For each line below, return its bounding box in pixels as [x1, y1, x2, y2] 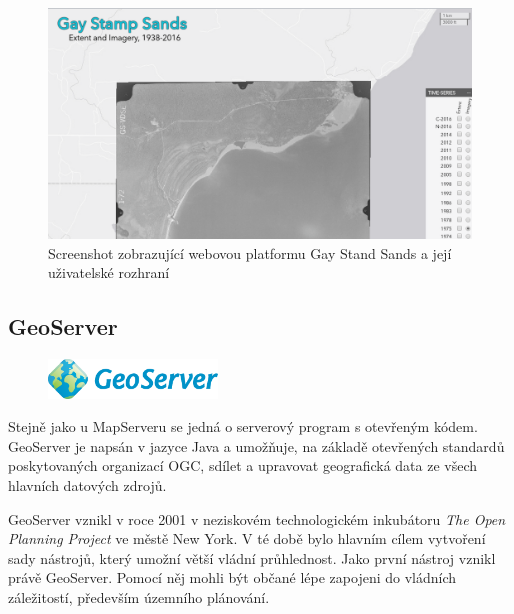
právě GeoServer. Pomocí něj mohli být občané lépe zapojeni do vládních [8, 567, 457, 588]
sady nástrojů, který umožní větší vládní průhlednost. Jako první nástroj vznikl [8, 547, 496, 568]
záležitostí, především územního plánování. [8, 586, 270, 607]
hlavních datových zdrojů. [8, 474, 167, 495]
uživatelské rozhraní [48, 262, 170, 283]
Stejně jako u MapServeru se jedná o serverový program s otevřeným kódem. [8, 416, 478, 437]
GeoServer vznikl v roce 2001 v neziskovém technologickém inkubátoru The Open [8, 508, 506, 529]
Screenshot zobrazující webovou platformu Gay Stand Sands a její [48, 242, 452, 263]
